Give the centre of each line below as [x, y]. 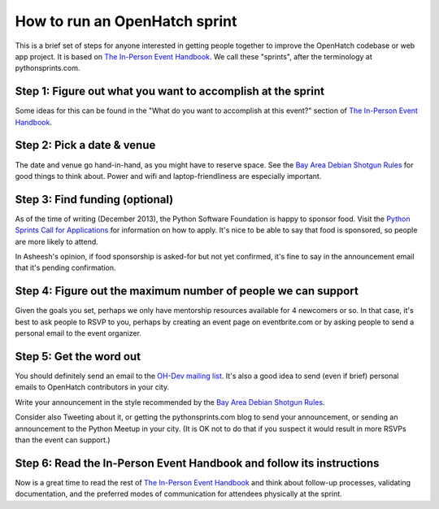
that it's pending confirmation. [66, 268]
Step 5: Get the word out [78, 357]
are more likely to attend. [57, 241]
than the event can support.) [63, 440]
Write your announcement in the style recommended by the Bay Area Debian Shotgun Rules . [170, 402]
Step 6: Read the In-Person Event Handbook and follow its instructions [197, 463]
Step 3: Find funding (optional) [94, 199]
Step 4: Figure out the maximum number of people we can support [187, 291]
